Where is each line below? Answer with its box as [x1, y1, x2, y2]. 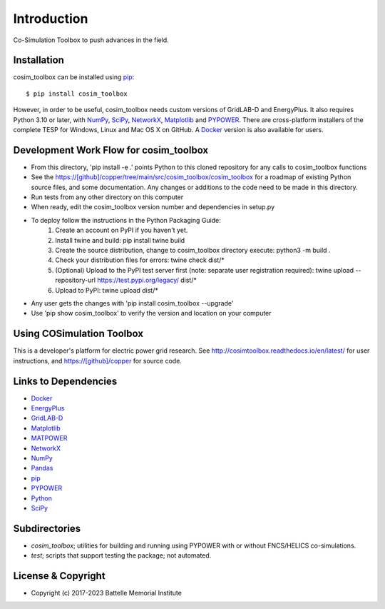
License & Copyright [13, 570, 106, 582]
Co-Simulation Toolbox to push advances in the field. [13, 36, 169, 44]
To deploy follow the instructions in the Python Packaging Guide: [31, 216, 221, 224]
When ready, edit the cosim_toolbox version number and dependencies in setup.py [31, 203, 274, 211]
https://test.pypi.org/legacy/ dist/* [97, 276, 197, 285]
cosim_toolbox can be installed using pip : [13, 73, 135, 81]
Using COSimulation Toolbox [13, 328, 144, 340]
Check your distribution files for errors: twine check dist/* [55, 256, 225, 264]
